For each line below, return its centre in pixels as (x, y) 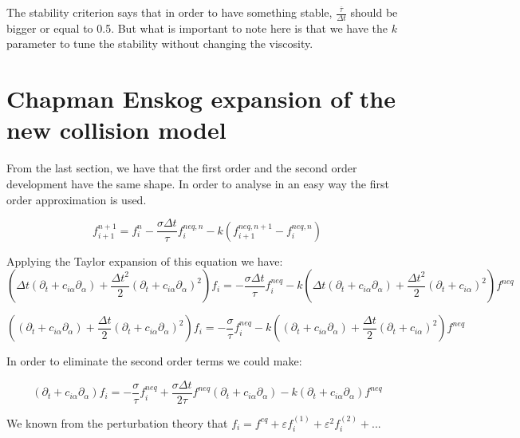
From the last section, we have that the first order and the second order (182, 168)
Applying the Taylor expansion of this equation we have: (145, 260)
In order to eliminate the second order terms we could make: (154, 361)
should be (374, 12)
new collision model (116, 130)
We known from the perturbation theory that (117, 422)
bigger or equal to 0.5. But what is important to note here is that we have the (197, 28)
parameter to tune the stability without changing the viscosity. (160, 43)
